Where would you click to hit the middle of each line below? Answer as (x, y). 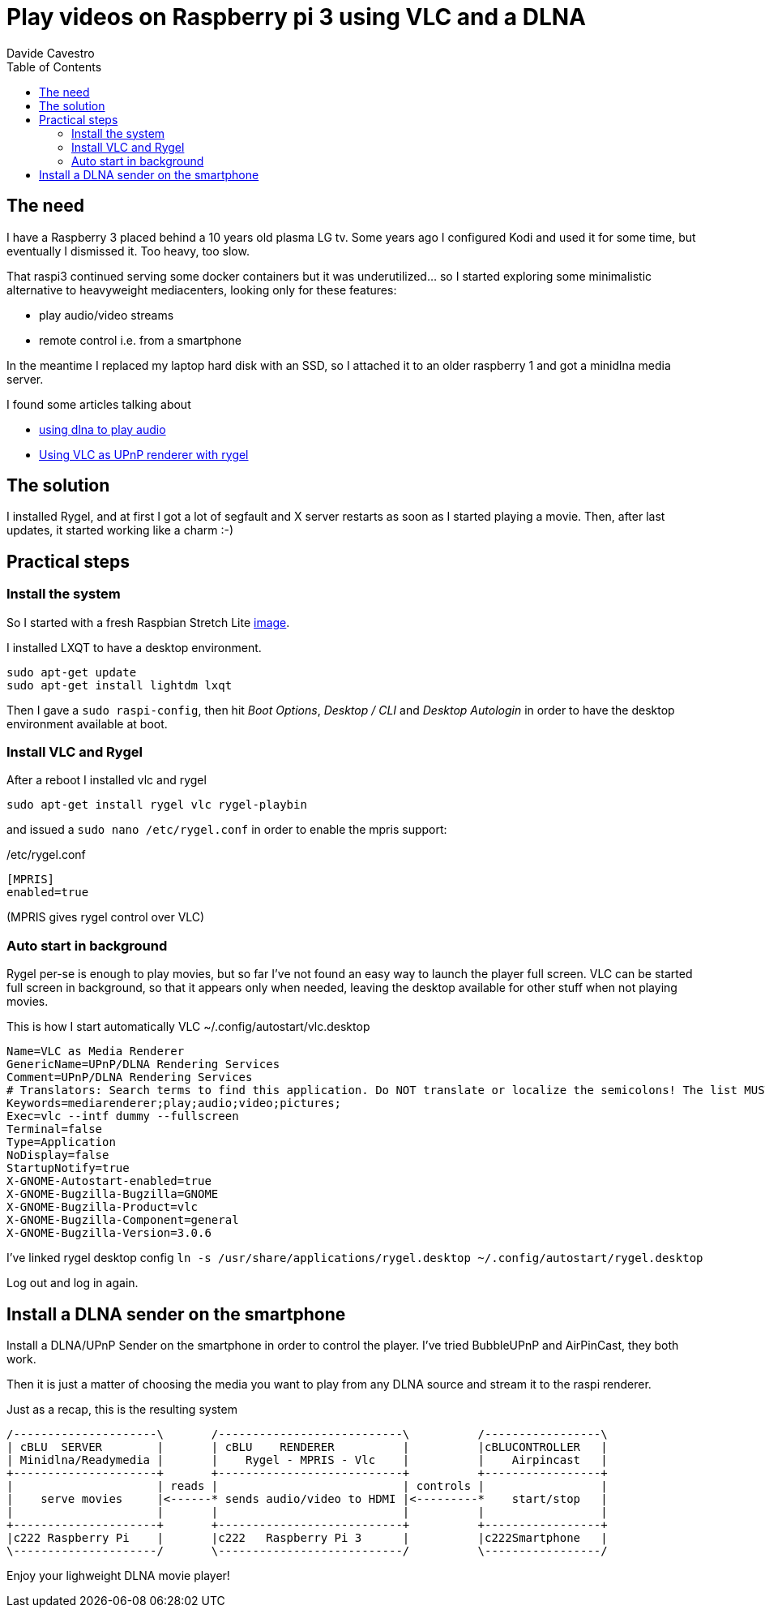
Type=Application (61, 1142)
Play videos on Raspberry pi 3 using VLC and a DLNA (296, 17)
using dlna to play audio (103, 429)
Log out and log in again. (73, 1283)
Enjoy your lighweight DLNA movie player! (118, 1575)
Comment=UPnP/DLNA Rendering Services (130, 1077)
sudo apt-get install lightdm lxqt (120, 685)
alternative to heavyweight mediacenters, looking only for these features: (202, 290)
